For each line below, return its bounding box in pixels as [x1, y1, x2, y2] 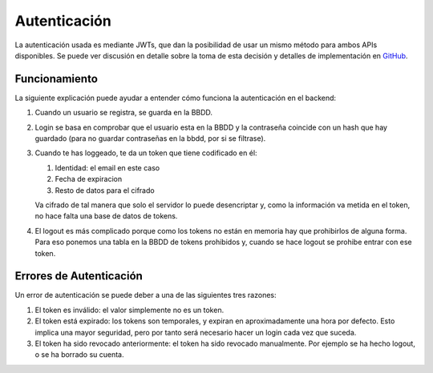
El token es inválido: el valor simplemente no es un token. [34, 305, 225, 315]
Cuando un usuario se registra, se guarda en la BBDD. [34, 108, 212, 118]
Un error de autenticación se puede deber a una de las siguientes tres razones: [14, 291, 277, 300]
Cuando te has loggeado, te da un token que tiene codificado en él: [34, 148, 257, 158]
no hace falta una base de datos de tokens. [34, 211, 178, 221]
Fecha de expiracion [55, 174, 123, 184]
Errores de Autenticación [14, 269, 144, 283]
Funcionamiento [14, 72, 98, 86]
